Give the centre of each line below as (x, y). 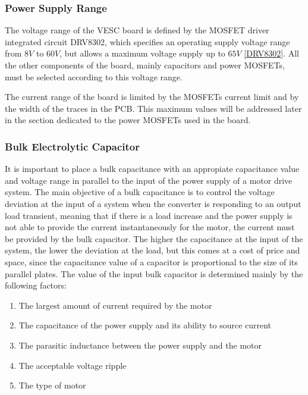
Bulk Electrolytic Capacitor (72, 146)
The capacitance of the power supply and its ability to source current (145, 325)
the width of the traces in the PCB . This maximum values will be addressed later (153, 108)
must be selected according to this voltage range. (94, 76)
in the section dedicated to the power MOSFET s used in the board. (128, 120)
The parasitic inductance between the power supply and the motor (140, 345)
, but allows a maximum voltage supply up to (142, 53)
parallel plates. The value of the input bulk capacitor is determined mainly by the (154, 273)
